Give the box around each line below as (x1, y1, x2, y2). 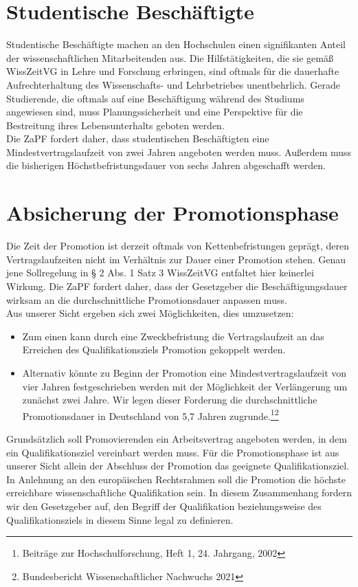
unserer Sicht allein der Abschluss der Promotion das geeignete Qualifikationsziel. (6, 458, 350, 473)
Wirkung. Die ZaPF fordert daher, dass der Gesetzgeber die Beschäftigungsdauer (6, 278, 348, 293)
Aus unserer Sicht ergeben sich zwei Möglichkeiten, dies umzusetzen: (6, 306, 294, 320)
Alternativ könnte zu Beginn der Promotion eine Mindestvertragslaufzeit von (22, 365, 347, 379)
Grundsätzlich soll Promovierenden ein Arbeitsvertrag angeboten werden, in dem (6, 431, 347, 445)
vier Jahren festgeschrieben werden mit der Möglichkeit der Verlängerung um (22, 379, 348, 393)
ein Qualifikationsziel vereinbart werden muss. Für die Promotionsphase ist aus (6, 445, 339, 459)
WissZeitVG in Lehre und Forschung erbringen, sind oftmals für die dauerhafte (6, 64, 339, 78)
